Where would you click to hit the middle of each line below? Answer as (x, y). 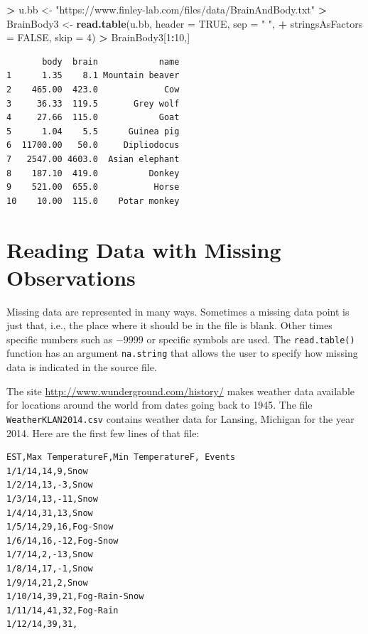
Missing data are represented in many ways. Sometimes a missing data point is (178, 311)
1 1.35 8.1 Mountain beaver (93, 76)
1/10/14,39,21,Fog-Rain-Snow (75, 597)
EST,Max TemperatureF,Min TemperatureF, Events (121, 457)
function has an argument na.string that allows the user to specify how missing (182, 353)
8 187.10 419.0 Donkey (93, 173)
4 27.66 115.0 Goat (93, 118)
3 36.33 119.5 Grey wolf (93, 103)
